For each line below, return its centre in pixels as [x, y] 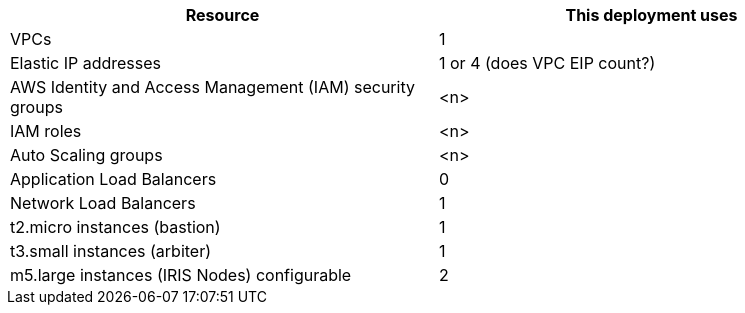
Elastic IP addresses [86, 63]
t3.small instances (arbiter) [111, 251]
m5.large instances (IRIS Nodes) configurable [181, 275]
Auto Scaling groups [86, 155]
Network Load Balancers [103, 203]
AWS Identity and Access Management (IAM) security [212, 87]
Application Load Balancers [113, 179]
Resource [222, 15]
